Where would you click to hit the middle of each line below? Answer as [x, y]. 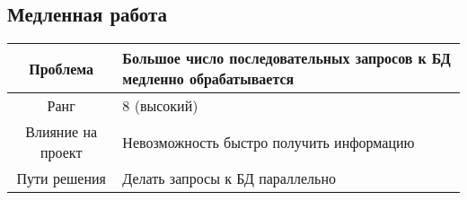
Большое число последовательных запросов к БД [286, 58]
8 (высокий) [160, 106]
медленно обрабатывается [208, 79]
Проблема [62, 68]
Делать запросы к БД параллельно [229, 178]
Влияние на [62, 132]
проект [61, 152]
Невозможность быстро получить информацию [269, 142]
